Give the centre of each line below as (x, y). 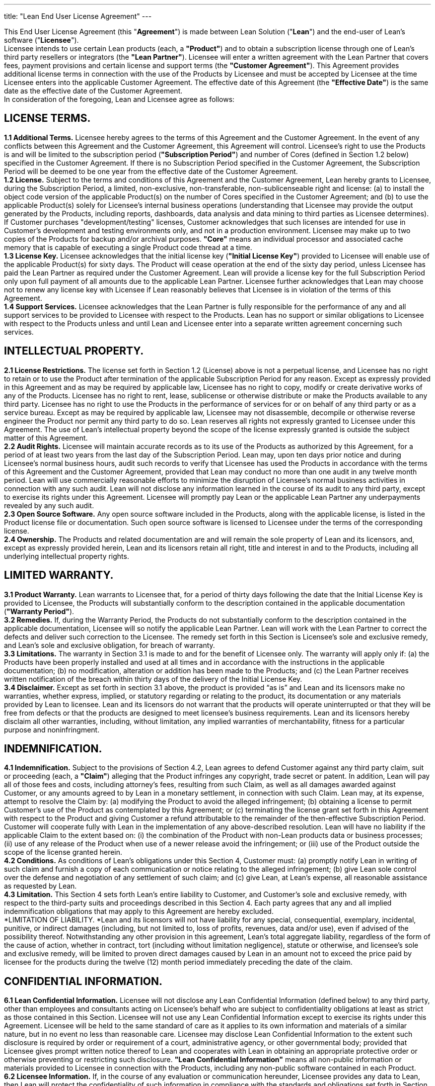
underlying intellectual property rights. (67, 556)
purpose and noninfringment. (52, 729)
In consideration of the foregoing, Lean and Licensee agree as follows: (119, 99)
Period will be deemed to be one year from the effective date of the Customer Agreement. (151, 171)
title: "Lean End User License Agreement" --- (78, 16)
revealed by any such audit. (49, 505)
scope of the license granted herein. (63, 852)
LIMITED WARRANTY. (59, 575)
